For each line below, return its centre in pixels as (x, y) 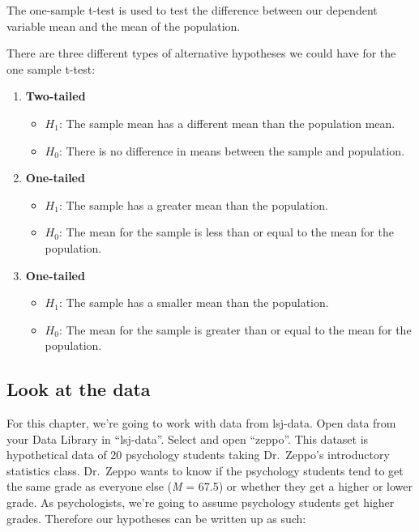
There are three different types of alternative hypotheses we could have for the (201, 53)
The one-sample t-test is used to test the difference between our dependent (192, 10)
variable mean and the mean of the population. (124, 26)
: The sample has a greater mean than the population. (193, 204)
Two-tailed (56, 96)
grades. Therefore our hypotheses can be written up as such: (156, 518)
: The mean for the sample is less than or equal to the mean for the (226, 232)
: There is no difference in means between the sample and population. (232, 150)
